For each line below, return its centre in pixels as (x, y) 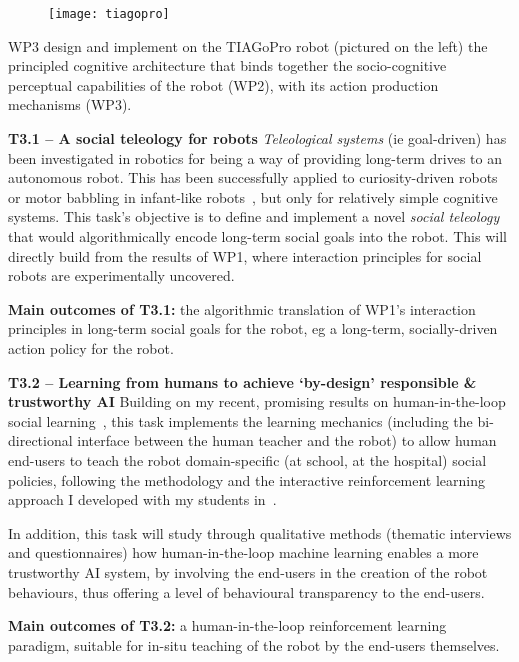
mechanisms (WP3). (70, 104)
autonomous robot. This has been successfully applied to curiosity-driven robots (253, 177)
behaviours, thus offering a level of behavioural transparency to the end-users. (246, 591)
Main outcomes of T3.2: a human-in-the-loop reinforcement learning (227, 625)
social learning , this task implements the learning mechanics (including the (240, 420)
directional (40, 440)
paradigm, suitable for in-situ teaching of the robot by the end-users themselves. (254, 644)
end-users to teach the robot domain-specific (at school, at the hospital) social (247, 459)
